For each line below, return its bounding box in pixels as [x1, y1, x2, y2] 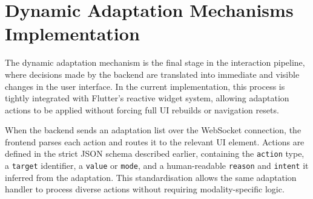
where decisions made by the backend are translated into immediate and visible [5, 68, 300, 80]
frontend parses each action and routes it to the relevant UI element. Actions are [5, 135, 305, 148]
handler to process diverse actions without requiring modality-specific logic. [5, 183, 285, 195]
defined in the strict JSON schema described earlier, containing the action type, [5, 147, 305, 160]
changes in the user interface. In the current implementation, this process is [5, 80, 285, 92]
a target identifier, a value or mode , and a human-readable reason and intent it [5, 159, 309, 172]
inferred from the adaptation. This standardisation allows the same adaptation [5, 171, 297, 183]
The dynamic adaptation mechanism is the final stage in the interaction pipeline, [5, 56, 305, 69]
